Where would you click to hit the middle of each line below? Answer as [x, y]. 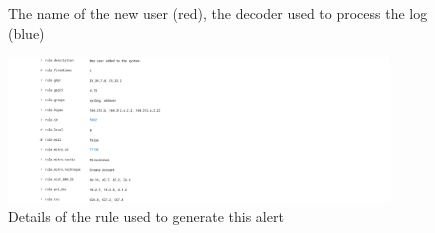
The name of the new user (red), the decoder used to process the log [218, 13]
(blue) [26, 32]
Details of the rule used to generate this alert [146, 216]
